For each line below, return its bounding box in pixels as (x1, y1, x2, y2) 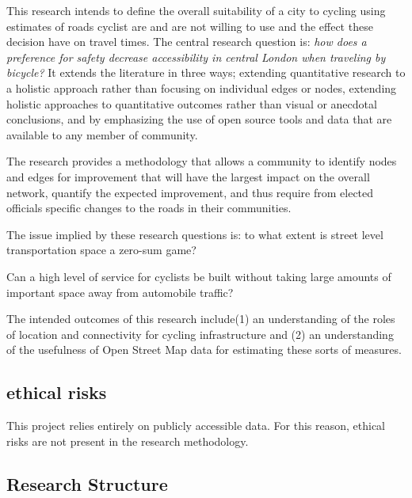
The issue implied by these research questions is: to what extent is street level (6, 226, 383, 242)
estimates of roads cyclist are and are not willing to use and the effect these (6, 17, 373, 34)
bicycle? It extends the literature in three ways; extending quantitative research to (6, 64, 406, 81)
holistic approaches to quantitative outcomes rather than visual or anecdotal (6, 95, 377, 112)
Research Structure (6, 471, 168, 496)
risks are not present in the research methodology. (6, 432, 249, 449)
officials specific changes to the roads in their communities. (6, 200, 292, 216)
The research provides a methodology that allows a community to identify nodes (6, 153, 397, 169)
